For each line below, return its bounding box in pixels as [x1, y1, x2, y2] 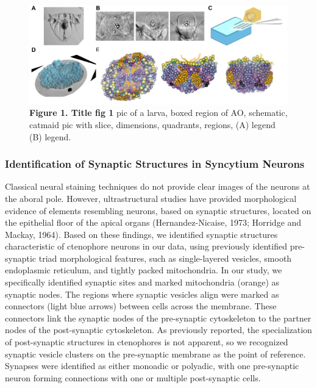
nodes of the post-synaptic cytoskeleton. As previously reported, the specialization [5, 323, 312, 336]
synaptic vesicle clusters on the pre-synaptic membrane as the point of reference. [5, 347, 306, 360]
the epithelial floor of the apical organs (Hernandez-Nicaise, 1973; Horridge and [5, 216, 302, 229]
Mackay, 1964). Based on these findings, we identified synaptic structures [5, 228, 278, 240]
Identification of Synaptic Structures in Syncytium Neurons [5, 156, 305, 171]
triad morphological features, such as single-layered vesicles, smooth [38, 251, 292, 264]
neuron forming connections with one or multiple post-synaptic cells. [5, 371, 261, 384]
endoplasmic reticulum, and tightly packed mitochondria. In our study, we [5, 264, 282, 276]
